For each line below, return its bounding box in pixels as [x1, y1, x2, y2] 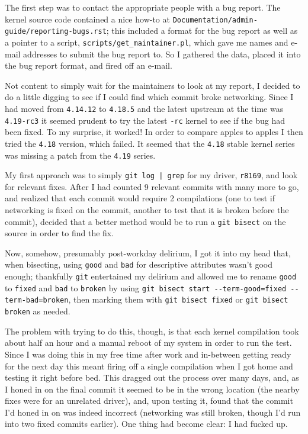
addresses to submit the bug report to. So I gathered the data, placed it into [23, 47, 301, 60]
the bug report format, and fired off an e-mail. [5, 59, 172, 72]
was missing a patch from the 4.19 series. [5, 149, 156, 161]
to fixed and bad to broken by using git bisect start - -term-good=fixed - [5, 281, 295, 294]
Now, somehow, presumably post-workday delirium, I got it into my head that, [5, 246, 291, 259]
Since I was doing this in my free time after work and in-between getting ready [5, 348, 291, 360]
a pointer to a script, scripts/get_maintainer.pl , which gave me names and [5, 36, 288, 48]
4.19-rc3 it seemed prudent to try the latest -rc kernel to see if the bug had [5, 114, 285, 126]
